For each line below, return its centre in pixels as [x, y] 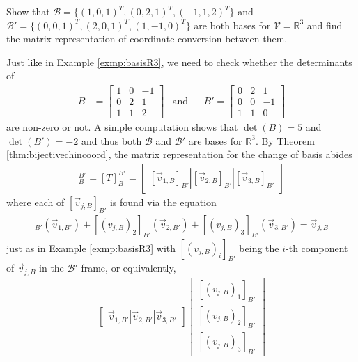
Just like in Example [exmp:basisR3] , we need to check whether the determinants [179, 62]
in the [52, 268]
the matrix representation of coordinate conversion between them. [147, 39]
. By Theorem [285, 140]
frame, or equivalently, [129, 268]
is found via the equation [163, 202]
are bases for [215, 140]
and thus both [111, 140]
